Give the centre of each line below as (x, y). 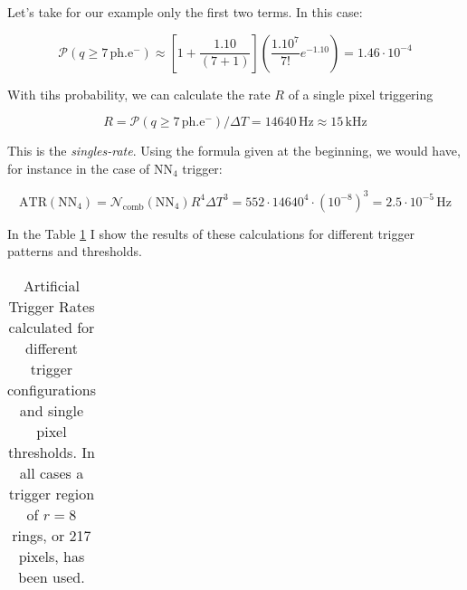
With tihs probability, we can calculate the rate (139, 94)
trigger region (52, 494)
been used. (52, 577)
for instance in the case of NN (90, 168)
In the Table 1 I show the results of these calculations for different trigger (211, 233)
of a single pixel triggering (361, 94)
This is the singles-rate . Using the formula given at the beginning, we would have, (234, 151)
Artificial (52, 286)
